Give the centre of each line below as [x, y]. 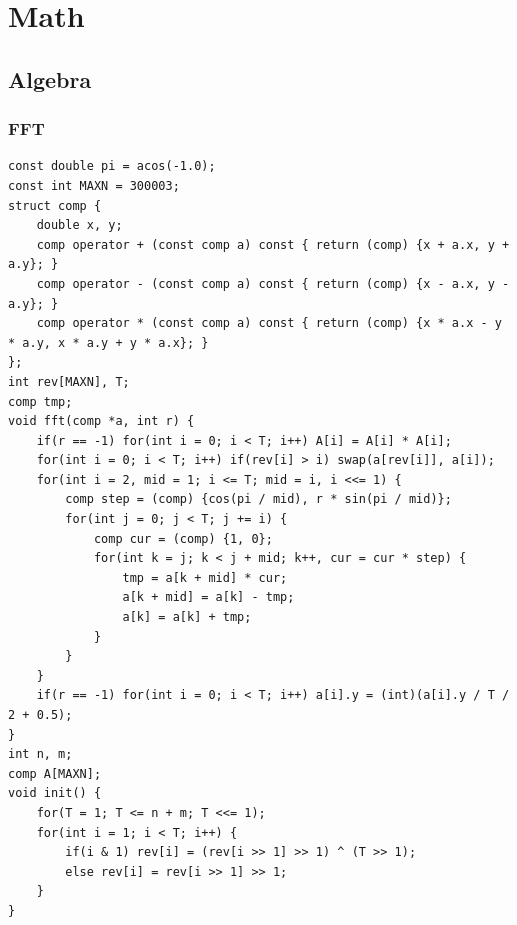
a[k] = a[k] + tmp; [187, 617]
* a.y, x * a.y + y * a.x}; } [108, 342]
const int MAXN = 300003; [94, 185]
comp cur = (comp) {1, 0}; [183, 538]
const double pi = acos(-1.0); [112, 166]
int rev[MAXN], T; [69, 381]
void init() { [55, 793]
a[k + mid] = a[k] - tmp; [208, 597]
